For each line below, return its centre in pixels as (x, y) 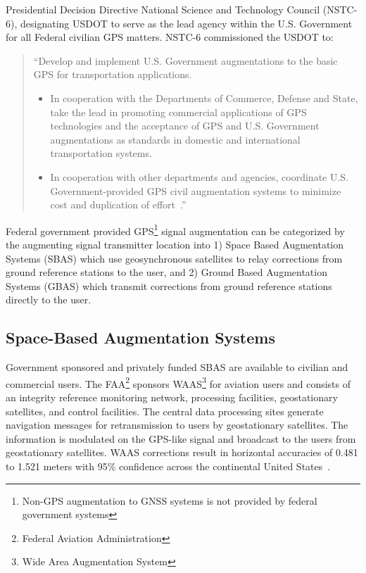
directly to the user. (49, 300)
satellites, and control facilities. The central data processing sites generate (165, 411)
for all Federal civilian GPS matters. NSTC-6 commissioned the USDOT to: (170, 37)
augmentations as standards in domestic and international (175, 139)
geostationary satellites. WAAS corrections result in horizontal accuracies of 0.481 (182, 452)
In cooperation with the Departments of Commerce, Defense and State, (204, 97)
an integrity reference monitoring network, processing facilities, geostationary (172, 397)
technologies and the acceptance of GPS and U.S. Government (185, 126)
